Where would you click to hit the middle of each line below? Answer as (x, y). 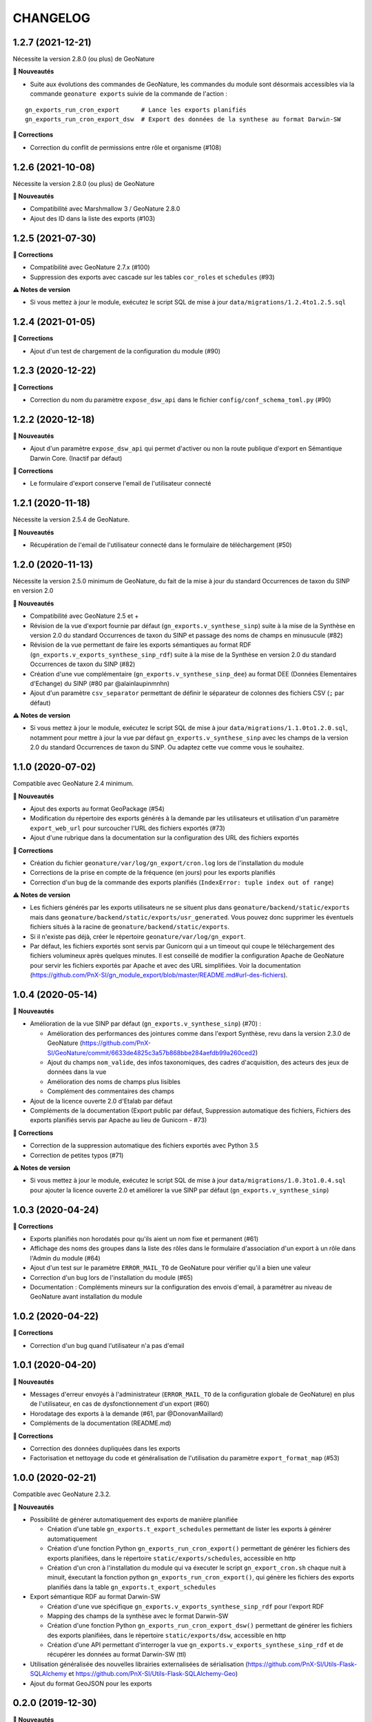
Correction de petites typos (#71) (77, 1155)
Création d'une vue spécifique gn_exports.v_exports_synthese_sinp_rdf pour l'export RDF (186, 1606)
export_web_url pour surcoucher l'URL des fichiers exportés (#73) (127, 828)
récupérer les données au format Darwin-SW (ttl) (117, 1654)
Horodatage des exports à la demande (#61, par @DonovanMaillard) (127, 1413)
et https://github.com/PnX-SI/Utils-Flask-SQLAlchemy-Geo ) (153, 1674)
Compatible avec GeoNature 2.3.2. (62, 1494)
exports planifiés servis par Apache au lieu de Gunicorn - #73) (118, 1120)
